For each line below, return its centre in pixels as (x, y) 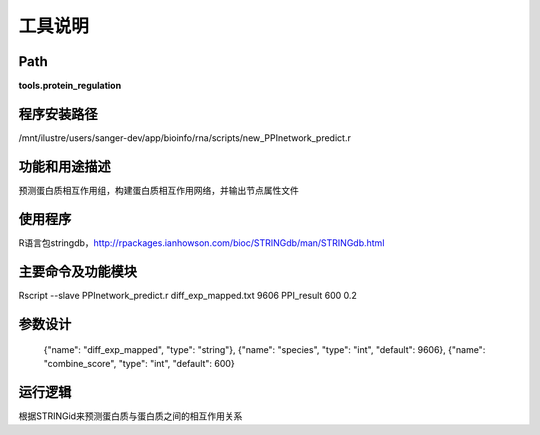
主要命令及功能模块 (77, 271)
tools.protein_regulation (70, 86)
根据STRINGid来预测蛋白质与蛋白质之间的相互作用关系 (130, 416)
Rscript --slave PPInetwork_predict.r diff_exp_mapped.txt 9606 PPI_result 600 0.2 (187, 295)
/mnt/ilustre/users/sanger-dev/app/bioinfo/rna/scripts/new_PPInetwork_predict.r (185, 137)
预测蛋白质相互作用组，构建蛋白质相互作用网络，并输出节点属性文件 (158, 190)
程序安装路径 (58, 113)
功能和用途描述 (64, 166)
